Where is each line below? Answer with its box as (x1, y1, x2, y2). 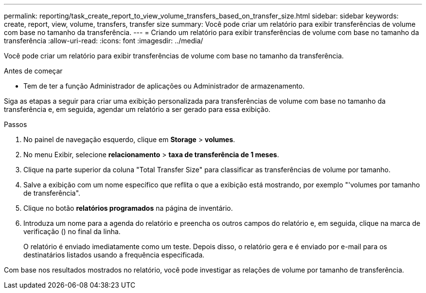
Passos (4, 120, 27, 128)
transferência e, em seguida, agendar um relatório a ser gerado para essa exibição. (4, 105, 271, 113)
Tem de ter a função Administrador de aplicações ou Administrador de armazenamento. (23, 82, 305, 90)
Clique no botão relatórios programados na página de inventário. (23, 204, 233, 212)
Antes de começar (4, 67, 63, 75)
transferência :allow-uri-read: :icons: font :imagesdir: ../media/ (4, 37, 203, 45)
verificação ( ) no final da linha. (23, 227, 121, 236)
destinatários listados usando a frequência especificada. (23, 251, 205, 259)
